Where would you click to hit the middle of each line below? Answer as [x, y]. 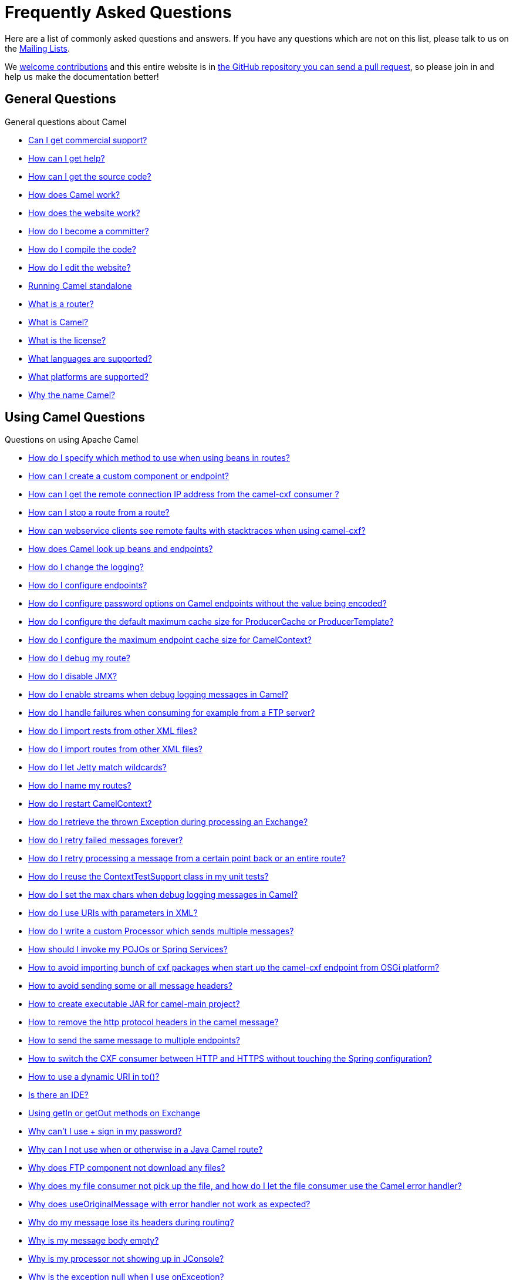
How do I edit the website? [80, 267]
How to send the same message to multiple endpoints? [134, 1040]
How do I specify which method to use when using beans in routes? [159, 458]
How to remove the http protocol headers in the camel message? [153, 1022]
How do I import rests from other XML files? [113, 731]
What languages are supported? [90, 358]
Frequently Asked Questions [118, 12]
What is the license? [67, 340]
